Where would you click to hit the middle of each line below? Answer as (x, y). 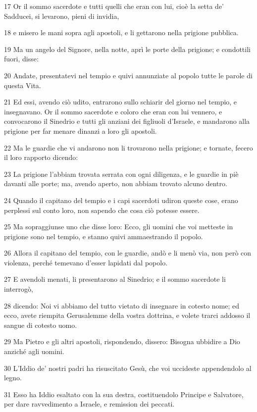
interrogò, (19, 289)
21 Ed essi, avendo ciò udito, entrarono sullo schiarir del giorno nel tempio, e (121, 102)
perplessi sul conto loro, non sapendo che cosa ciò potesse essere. (102, 210)
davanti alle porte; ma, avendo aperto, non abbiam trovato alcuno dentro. (116, 183)
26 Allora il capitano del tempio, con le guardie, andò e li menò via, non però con (128, 253)
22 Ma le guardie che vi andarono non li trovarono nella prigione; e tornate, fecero (128, 147)
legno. (13, 378)
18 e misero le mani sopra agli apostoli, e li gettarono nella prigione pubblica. (121, 32)
